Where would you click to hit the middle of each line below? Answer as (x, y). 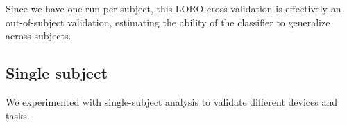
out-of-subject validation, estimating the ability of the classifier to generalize (168, 22)
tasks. (18, 115)
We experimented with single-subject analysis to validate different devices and (172, 101)
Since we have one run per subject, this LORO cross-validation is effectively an (173, 8)
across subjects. (39, 36)
